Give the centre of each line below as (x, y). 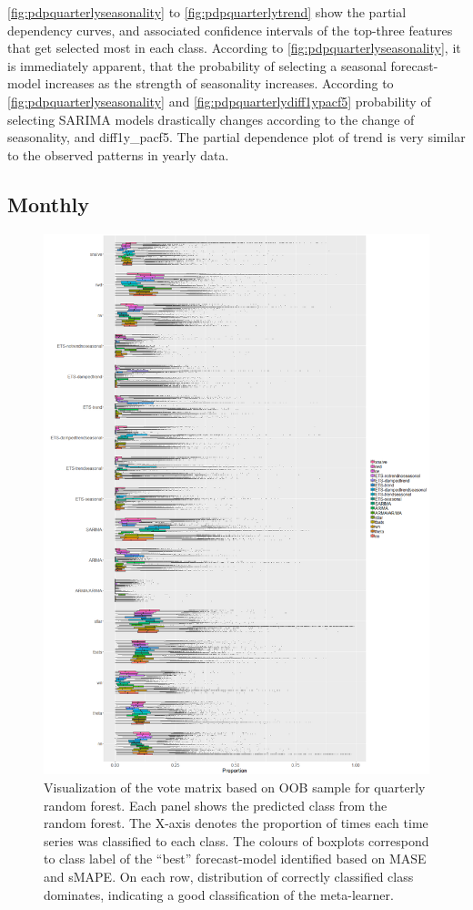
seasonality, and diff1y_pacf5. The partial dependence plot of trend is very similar (236, 137)
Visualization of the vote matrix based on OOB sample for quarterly (235, 787)
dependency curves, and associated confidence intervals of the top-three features (230, 30)
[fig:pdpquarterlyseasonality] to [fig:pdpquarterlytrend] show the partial (207, 12)
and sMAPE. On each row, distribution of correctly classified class (229, 877)
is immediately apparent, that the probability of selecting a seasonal (197, 65)
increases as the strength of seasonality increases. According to (219, 83)
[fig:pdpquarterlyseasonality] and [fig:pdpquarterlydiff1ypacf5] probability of (219, 101)
